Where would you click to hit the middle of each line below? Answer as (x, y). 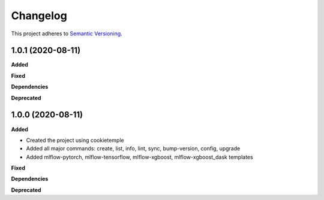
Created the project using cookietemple (75, 140)
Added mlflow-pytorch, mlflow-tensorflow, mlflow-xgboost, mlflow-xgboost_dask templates (139, 157)
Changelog (39, 16)
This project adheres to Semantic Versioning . (67, 34)
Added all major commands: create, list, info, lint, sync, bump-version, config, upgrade (133, 149)
